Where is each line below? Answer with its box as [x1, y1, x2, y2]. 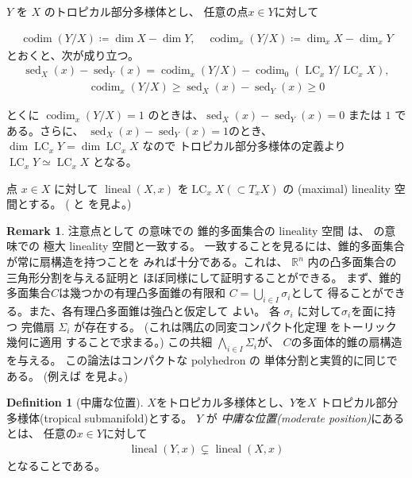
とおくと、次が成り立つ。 [6, 46, 139, 63]
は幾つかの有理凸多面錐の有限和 [59, 284, 226, 301]
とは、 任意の [6, 425, 77, 441]
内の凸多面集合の [307, 253, 397, 270]
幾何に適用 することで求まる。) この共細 [6, 333, 213, 350]
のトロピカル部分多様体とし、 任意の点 [44, 3, 248, 19]
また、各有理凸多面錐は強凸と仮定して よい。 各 [28, 303, 280, 319]
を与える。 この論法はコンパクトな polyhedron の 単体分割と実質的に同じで [6, 352, 398, 368]
